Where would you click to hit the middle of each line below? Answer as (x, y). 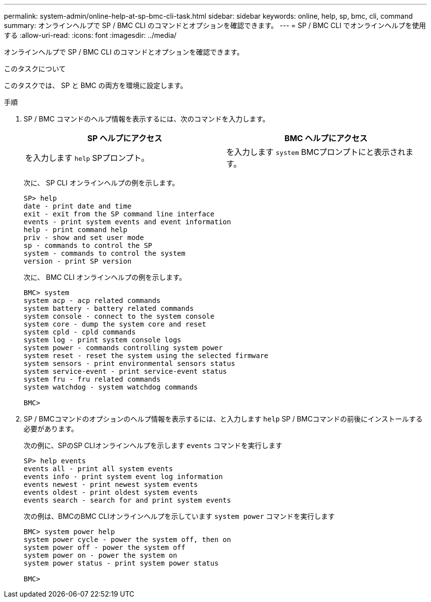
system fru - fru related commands (92, 379)
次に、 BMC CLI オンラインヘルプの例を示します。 (105, 277)
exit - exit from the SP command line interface (119, 214)
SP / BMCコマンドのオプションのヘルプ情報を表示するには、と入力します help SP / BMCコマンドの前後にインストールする (223, 419)
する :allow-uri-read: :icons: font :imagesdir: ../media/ (90, 35)
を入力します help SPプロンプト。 (87, 158)
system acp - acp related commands (92, 301)
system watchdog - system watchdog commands (111, 387)
